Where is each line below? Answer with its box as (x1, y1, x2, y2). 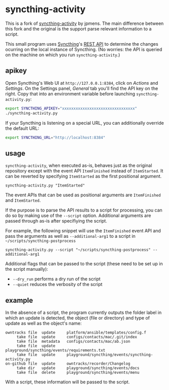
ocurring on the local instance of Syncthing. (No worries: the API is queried (5, 46, 162, 52)
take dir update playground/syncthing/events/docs (16, 366, 140, 371)
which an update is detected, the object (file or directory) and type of (5, 315, 150, 321)
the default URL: (5, 125, 40, 131)
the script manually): (5, 266, 48, 272)
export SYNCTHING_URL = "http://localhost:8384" (5, 135, 106, 140)
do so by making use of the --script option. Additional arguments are (5, 212, 151, 219)
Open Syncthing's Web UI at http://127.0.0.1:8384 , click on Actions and (5, 80, 158, 86)
